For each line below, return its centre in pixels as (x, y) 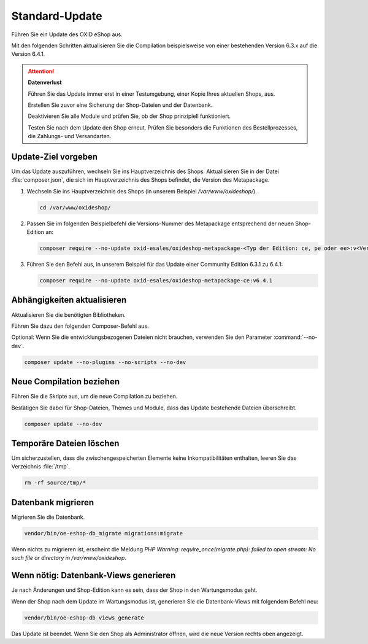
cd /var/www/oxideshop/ (75, 208)
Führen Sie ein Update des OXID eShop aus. (67, 34)
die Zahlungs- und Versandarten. (70, 136)
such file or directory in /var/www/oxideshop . (69, 558)
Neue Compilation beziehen (65, 382)
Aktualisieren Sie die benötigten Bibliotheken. (68, 315)
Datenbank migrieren (53, 502)
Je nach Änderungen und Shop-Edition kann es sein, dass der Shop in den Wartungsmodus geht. (134, 590)
